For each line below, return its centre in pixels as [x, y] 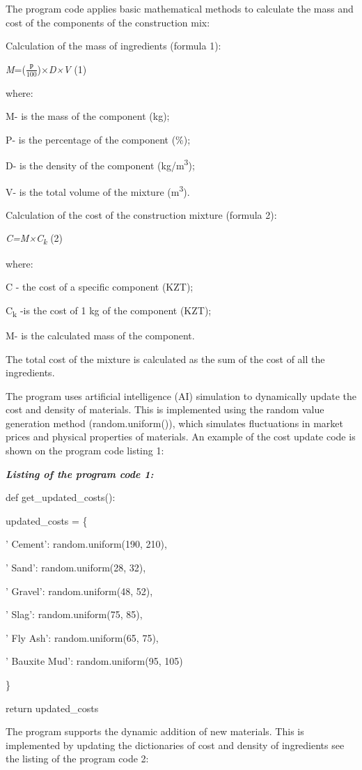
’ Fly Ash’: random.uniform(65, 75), [82, 637]
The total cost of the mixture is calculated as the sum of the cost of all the [165, 359]
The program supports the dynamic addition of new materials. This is [155, 731]
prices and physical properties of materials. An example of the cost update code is [181, 437]
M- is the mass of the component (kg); [88, 116]
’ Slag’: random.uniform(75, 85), [74, 614]
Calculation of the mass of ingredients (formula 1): [113, 46]
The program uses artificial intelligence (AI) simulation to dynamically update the [181, 395]
